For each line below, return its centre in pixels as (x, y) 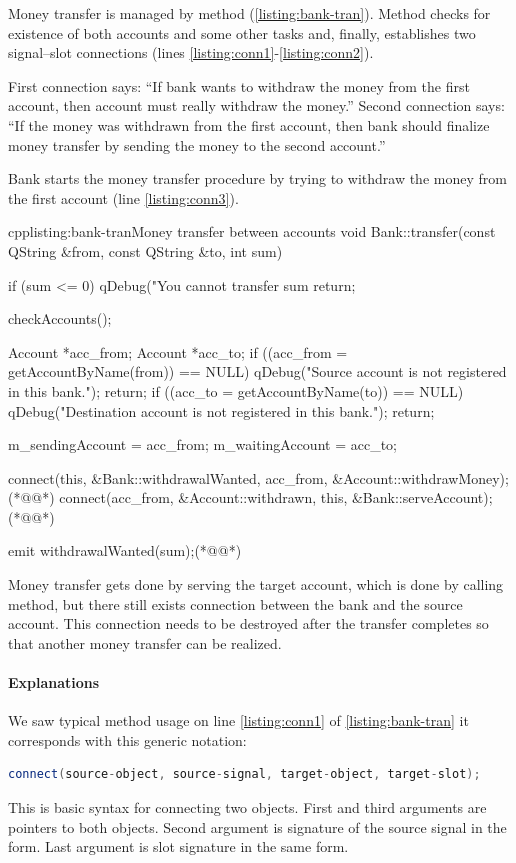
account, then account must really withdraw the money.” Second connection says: (256, 105)
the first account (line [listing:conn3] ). (123, 197)
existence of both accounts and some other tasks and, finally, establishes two (242, 32)
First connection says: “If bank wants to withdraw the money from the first (239, 85)
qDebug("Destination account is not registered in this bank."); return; (221, 410)
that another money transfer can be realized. (145, 642)
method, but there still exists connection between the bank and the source (235, 603)
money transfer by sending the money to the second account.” (197, 144)
